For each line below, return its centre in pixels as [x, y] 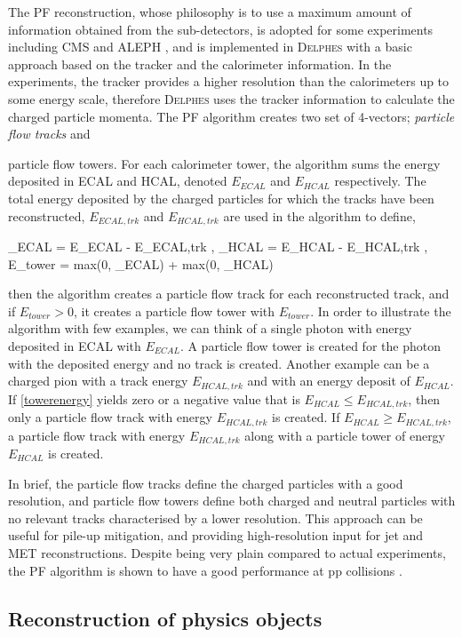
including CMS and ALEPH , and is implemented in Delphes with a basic [210, 47]
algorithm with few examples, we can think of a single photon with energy [210, 328]
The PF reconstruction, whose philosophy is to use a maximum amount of [210, 12]
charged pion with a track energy [98, 381]
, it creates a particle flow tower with [174, 311]
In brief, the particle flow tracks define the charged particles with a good [206, 483]
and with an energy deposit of [329, 381]
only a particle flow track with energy [110, 417]
